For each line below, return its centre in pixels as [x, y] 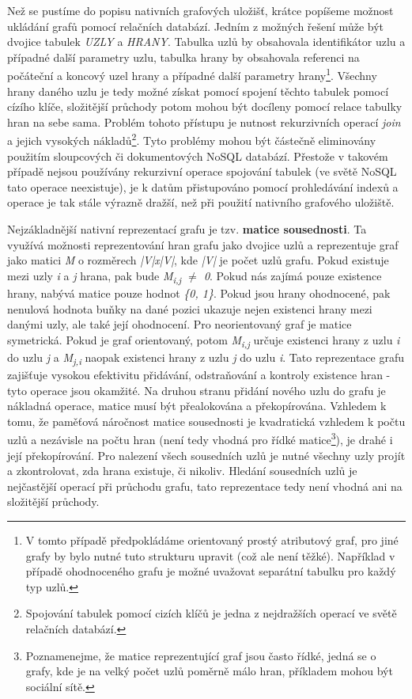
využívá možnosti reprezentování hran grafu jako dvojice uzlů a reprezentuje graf [203, 244]
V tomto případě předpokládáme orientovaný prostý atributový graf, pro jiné [212, 539]
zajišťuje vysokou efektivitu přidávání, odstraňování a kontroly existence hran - [199, 374]
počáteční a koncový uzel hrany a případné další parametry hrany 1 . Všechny [192, 74]
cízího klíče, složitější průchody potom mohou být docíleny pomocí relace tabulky [205, 106]
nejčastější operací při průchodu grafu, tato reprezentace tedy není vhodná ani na [205, 486]
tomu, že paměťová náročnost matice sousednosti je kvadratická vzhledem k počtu [206, 421]
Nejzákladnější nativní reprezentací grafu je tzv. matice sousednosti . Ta [187, 229]
